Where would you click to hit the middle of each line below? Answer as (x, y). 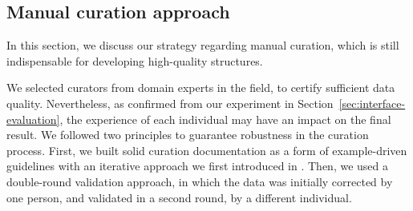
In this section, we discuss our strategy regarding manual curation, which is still (203, 45)
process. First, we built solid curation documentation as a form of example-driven (207, 150)
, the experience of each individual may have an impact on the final (225, 119)
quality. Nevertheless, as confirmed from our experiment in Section (170, 103)
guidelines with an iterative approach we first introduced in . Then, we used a (198, 166)
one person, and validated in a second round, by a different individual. (179, 197)
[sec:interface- (372, 103)
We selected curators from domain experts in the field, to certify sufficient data (201, 88)
